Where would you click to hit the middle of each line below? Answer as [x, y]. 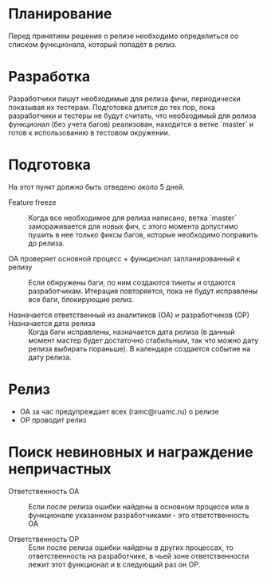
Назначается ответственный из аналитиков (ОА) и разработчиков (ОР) [129, 315]
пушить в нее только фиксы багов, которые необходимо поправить [143, 234]
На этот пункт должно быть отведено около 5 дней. [96, 186]
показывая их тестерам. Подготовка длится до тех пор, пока [112, 107]
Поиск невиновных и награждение [131, 452]
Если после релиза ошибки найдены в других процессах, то [131, 548]
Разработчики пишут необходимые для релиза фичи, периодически [124, 98]
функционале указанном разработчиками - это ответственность [139, 515]
